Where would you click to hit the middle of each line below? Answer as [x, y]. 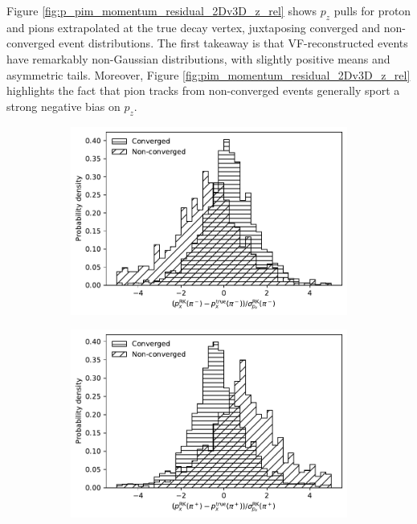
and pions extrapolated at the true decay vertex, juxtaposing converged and [194, 27]
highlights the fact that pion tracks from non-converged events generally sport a [203, 90]
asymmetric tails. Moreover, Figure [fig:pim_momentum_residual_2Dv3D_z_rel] [208, 74]
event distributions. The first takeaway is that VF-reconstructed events [233, 43]
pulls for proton [372, 10]
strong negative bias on [63, 106]
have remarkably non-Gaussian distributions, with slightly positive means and [198, 58]
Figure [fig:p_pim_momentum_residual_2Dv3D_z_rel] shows [161, 10]
